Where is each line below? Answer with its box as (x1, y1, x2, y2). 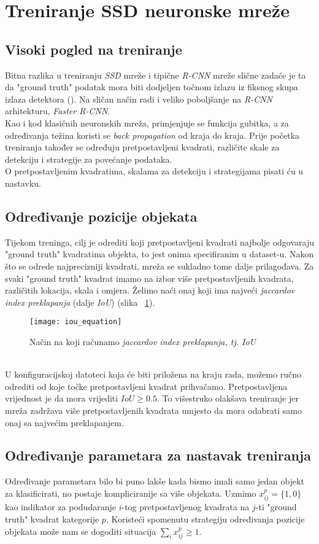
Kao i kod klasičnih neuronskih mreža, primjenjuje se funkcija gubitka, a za (5, 116, 289, 129)
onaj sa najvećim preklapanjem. (5, 416, 124, 429)
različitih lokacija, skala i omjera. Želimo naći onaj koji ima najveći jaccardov (5, 284, 295, 297)
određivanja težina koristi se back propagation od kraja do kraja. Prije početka (5, 128, 300, 141)
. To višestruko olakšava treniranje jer (156, 392, 299, 405)
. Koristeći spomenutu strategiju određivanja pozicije (106, 512, 305, 525)
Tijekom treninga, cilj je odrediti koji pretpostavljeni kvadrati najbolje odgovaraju (5, 235, 314, 248)
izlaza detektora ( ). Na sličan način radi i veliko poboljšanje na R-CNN (5, 92, 272, 105)
